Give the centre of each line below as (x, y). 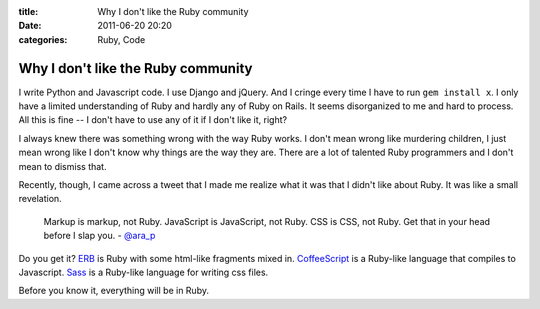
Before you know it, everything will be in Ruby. (114, 291)
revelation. (40, 199)
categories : (43, 39)
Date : (30, 26)
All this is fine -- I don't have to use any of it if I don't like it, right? (153, 120)
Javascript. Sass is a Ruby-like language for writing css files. (143, 272)
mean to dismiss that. (62, 166)
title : (28, 11)
